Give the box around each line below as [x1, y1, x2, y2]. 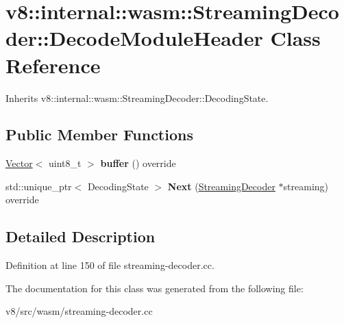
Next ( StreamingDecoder [167, 179, 275, 193]
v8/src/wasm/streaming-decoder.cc [5, 304, 153, 318]
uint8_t [49, 156, 82, 170]
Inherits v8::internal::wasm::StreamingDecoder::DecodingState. [5, 90, 269, 105]
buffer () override [100, 156, 176, 170]
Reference [5, 51, 101, 79]
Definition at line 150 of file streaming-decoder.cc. [5, 258, 214, 272]
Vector [5, 156, 33, 170]
